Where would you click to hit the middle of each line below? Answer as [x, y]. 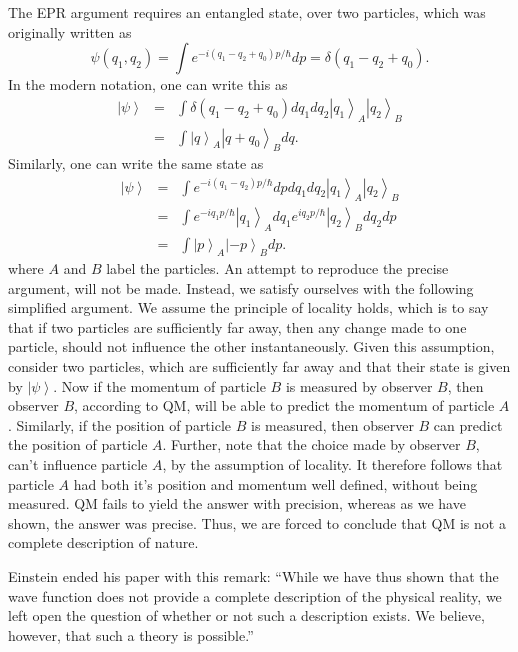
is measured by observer [359, 385]
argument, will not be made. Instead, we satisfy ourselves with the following [241, 287]
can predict [468, 424]
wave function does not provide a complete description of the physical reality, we [255, 595]
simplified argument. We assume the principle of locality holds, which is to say [248, 307]
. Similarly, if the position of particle [120, 424]
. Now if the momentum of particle [159, 385]
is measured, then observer [332, 424]
